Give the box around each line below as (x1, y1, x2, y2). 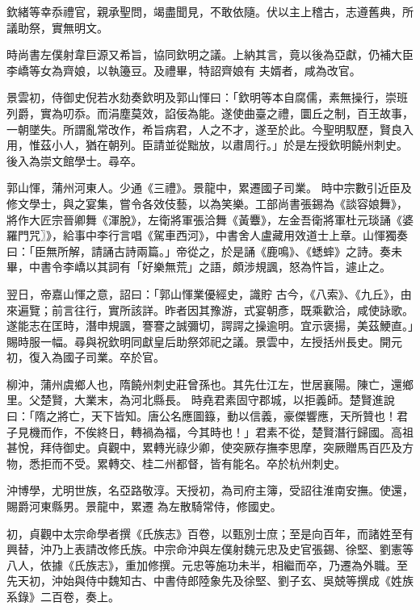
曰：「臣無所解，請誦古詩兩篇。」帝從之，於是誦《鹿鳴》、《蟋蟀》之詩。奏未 (6, 242, 402, 259)
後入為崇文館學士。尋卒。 (6, 152, 142, 169)
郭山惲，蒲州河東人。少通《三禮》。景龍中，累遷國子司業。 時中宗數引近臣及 (6, 179, 412, 196)
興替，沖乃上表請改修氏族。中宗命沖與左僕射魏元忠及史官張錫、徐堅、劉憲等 (6, 541, 414, 558)
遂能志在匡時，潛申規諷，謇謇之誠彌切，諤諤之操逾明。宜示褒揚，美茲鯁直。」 (6, 317, 414, 334)
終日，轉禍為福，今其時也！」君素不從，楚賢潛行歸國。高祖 (96, 423, 414, 440)
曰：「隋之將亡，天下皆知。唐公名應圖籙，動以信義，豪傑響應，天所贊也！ (6, 407, 397, 424)
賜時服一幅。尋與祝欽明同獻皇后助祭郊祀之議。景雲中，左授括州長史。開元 (6, 332, 402, 349)
